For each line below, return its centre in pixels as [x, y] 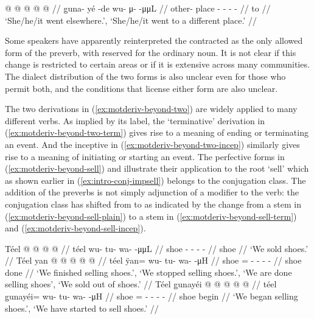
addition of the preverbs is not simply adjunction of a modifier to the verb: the [152, 192]
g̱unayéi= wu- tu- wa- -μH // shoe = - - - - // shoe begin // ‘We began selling [152, 296]
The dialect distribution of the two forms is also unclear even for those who [145, 76]
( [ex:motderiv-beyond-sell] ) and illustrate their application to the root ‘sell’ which [157, 168]
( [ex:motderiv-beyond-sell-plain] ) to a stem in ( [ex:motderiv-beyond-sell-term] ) [151, 216]
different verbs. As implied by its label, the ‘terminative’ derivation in [135, 120]
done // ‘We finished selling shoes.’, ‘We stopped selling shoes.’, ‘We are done [148, 272]
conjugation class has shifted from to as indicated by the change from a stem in [153, 204]
